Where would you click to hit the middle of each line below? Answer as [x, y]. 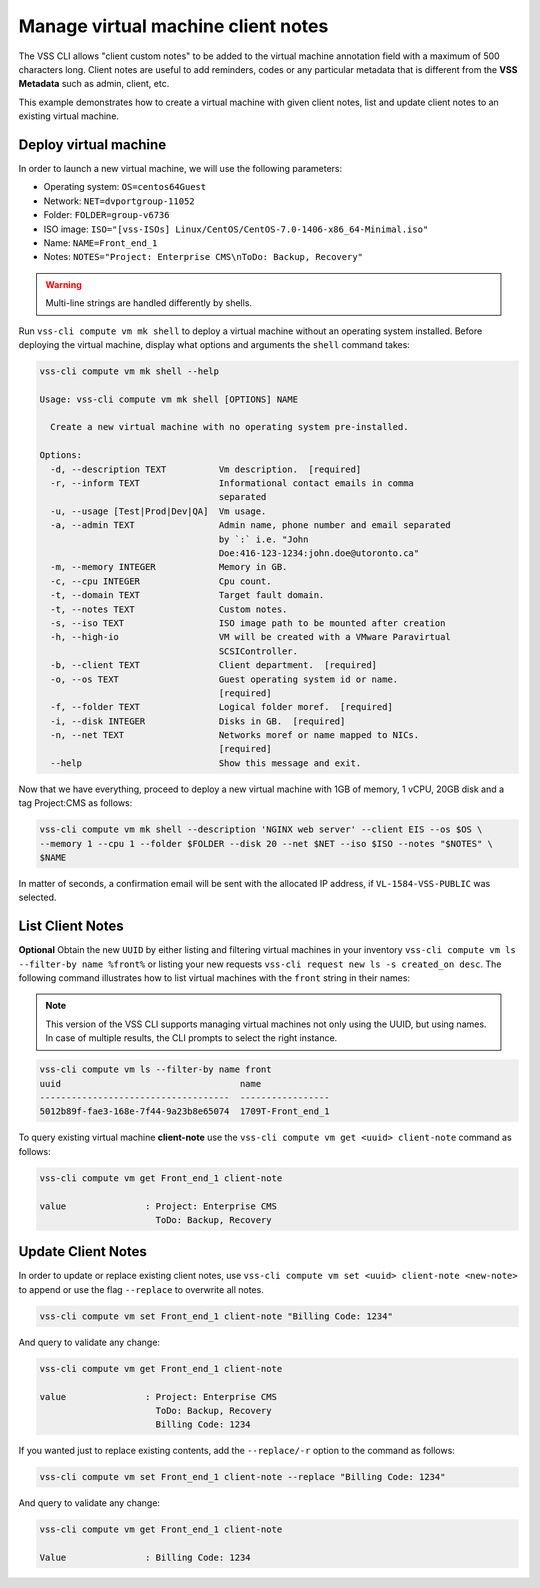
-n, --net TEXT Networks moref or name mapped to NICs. [235, 735]
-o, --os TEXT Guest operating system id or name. [224, 679]
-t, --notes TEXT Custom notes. [169, 609]
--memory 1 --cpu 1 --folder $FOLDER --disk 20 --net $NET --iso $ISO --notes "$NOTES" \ [266, 843]
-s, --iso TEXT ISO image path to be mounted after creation [248, 623]
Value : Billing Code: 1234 [145, 1558]
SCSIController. [258, 651]
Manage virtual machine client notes [173, 26]
